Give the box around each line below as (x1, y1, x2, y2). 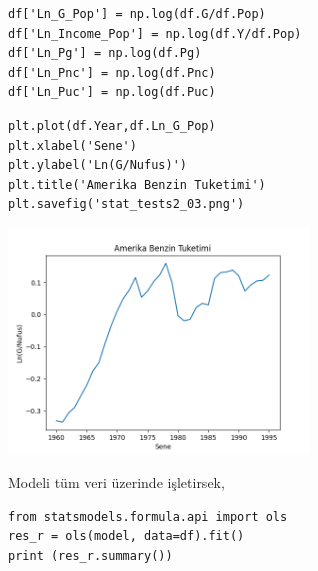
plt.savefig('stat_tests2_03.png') (8, 197, 245, 212)
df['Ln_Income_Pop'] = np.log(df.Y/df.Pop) (8, 26, 302, 41)
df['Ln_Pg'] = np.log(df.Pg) (8, 46, 202, 61)
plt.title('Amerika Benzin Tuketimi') (8, 177, 266, 192)
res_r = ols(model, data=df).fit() (8, 529, 245, 544)
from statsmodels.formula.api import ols (8, 509, 288, 524)
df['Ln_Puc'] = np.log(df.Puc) (8, 85, 216, 100)
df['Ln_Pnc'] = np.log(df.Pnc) (8, 65, 216, 80)
